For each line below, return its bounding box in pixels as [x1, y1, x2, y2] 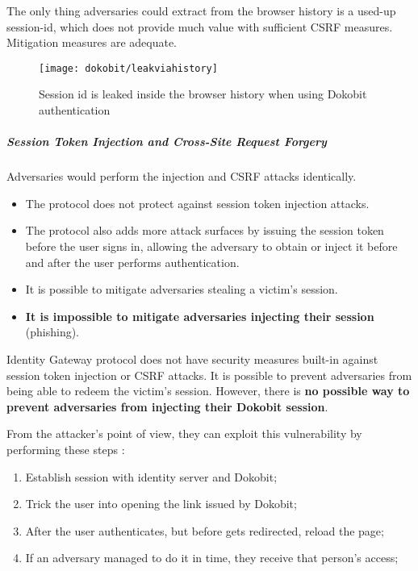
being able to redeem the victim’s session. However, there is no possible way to [6, 382, 410, 399]
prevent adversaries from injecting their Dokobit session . [6, 398, 328, 415]
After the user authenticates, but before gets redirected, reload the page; [25, 522, 384, 539]
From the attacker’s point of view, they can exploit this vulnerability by [6, 425, 362, 442]
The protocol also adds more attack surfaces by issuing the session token [25, 222, 384, 239]
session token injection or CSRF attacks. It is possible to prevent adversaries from [6, 366, 412, 383]
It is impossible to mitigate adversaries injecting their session [25, 307, 374, 324]
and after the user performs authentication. [25, 253, 240, 270]
